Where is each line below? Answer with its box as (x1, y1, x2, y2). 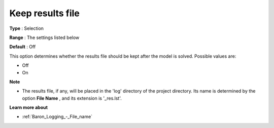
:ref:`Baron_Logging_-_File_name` (22, 114, 93, 120)
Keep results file (9, 8, 80, 19)
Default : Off (9, 44, 36, 50)
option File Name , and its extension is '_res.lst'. (22, 95, 122, 101)
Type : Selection (9, 25, 44, 31)
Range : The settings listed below (9, 34, 80, 40)
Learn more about (9, 104, 48, 111)
